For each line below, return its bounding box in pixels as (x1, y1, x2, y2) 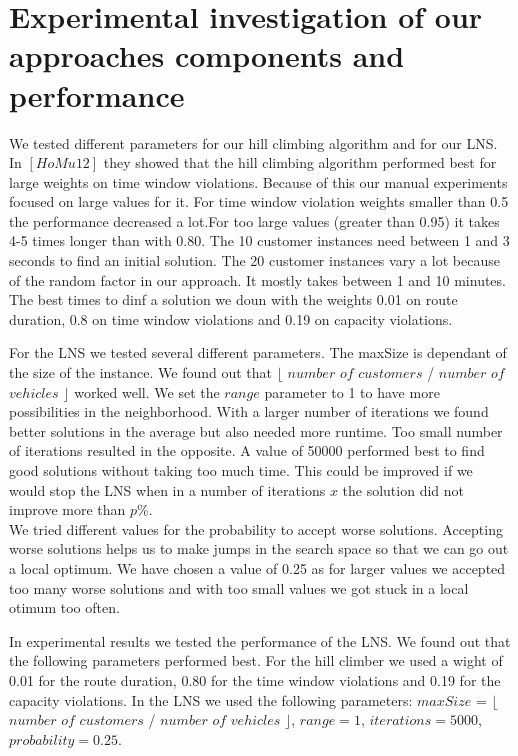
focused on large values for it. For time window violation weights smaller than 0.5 (9, 191, 509, 212)
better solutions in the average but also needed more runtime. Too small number (9, 420, 503, 441)
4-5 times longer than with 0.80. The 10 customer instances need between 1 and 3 (9, 230, 510, 251)
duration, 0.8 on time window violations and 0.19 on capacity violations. (9, 308, 453, 329)
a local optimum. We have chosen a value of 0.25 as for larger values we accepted (9, 557, 506, 578)
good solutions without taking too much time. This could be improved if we (9, 460, 473, 480)
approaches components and (9, 35, 405, 76)
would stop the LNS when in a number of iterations (9, 479, 326, 500)
